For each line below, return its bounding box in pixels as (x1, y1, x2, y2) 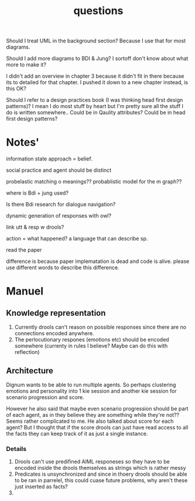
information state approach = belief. (6, 155, 93, 162)
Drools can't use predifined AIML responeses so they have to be (14, 458, 170, 465)
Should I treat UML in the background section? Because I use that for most (6, 37, 186, 45)
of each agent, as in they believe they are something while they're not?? (6, 411, 180, 418)
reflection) (14, 349, 40, 356)
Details (6, 445, 27, 453)
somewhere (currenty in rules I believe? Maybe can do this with (14, 342, 168, 349)
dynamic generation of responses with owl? (6, 212, 112, 219)
